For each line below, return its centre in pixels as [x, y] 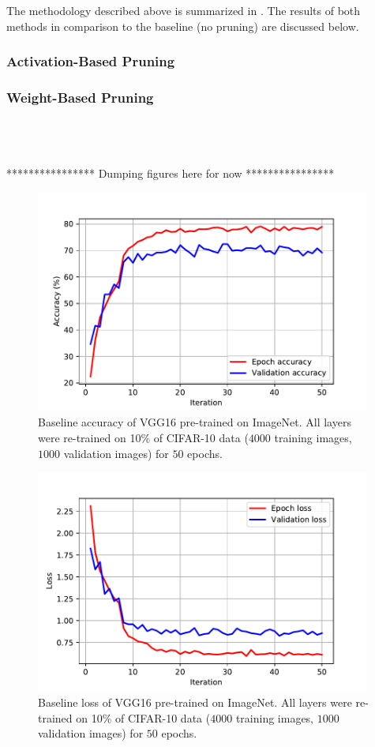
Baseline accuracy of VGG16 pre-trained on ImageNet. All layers [195, 422]
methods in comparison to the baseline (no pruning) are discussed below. [183, 26]
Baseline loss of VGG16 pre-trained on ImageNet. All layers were [195, 702]
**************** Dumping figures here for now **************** [171, 173]
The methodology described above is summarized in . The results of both [184, 10]
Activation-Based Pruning [91, 61]
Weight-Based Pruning [80, 97]
